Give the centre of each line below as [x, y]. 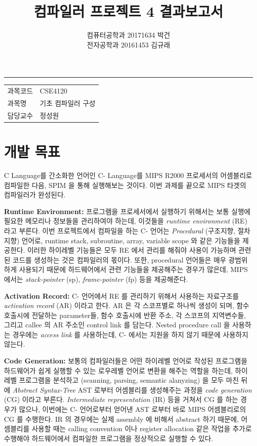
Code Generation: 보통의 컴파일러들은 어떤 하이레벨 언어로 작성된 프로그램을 [126, 361]
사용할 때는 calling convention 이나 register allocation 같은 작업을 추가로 [142, 428]
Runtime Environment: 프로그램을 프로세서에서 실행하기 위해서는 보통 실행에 [127, 211]
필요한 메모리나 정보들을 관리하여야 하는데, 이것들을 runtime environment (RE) [126, 221]
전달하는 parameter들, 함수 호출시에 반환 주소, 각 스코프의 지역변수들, [139, 315]
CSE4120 [53, 91]
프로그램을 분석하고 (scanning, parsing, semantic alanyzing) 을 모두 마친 [129, 380]
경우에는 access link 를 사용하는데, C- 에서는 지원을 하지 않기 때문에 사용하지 [130, 334]
